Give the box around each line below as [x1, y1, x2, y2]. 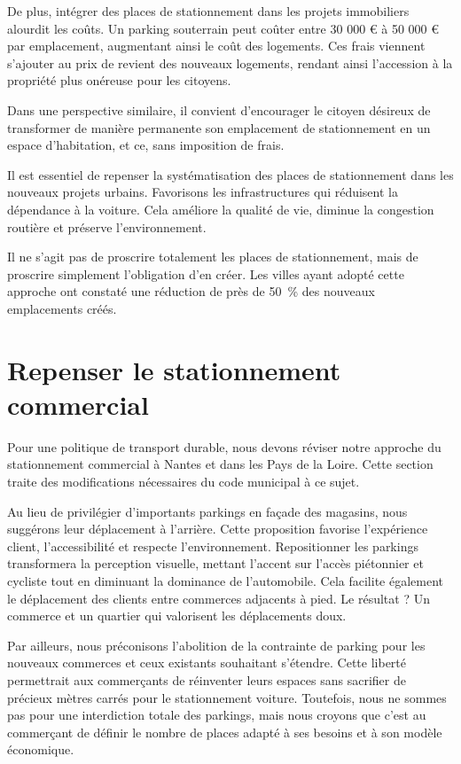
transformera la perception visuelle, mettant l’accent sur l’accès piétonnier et [7, 554, 424, 573]
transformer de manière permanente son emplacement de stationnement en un [7, 118, 431, 136]
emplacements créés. [7, 299, 117, 317]
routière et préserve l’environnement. [7, 217, 207, 236]
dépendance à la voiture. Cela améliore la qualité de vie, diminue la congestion [7, 199, 434, 218]
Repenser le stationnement [7, 351, 341, 387]
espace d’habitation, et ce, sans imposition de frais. [7, 136, 285, 154]
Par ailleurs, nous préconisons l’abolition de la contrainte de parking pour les [7, 635, 426, 654]
